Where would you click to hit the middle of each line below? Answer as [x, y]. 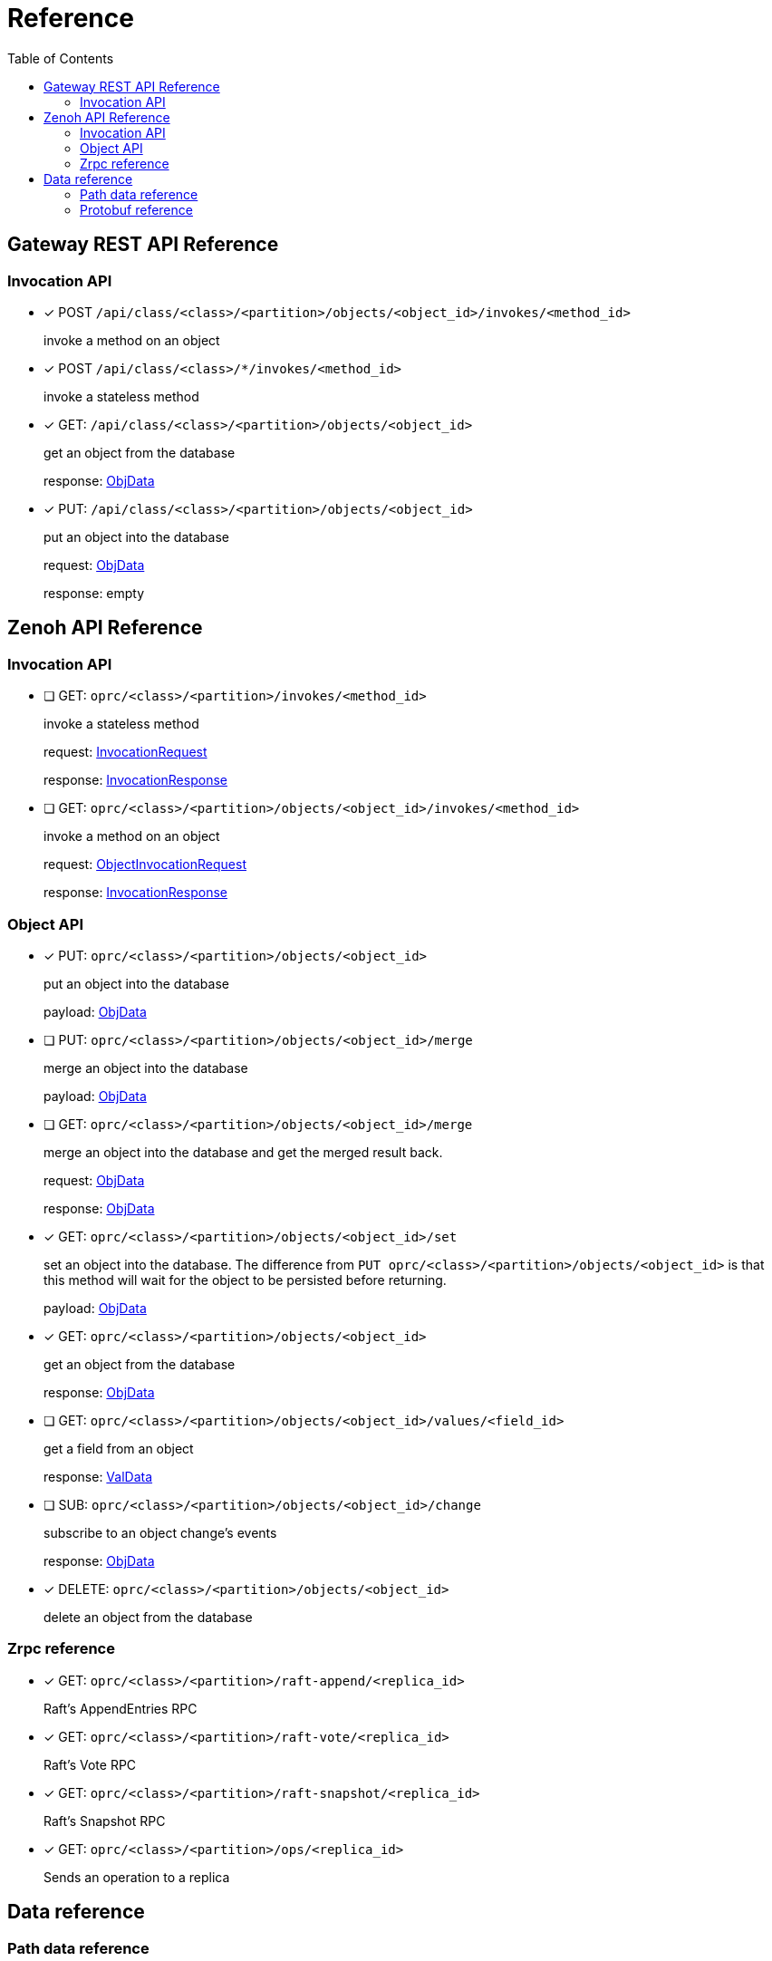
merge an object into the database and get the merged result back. [243, 1152]
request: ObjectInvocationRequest [145, 865]
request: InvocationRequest [125, 752]
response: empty [94, 593]
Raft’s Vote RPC [90, 1764]
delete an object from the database [148, 1617]
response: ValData [98, 1476]
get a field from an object [119, 1448]
